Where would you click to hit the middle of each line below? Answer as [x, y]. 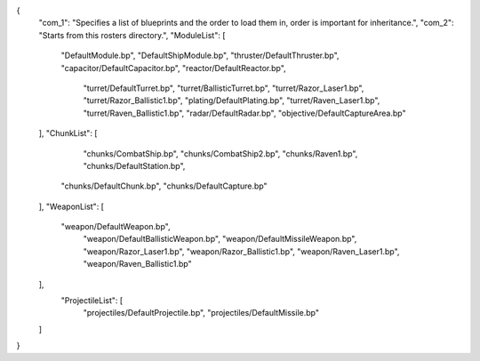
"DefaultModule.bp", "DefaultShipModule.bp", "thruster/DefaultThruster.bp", [200, 56]
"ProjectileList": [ [92, 301]
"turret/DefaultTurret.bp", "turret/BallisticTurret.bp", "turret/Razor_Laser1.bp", [224, 88]
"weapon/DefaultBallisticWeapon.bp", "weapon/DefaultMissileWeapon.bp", [220, 239]
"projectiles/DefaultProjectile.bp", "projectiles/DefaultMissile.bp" [201, 313]
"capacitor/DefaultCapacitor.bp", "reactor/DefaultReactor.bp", [173, 68]
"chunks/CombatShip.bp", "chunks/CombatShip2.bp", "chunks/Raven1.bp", [220, 153]
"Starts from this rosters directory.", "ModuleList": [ [132, 35]
